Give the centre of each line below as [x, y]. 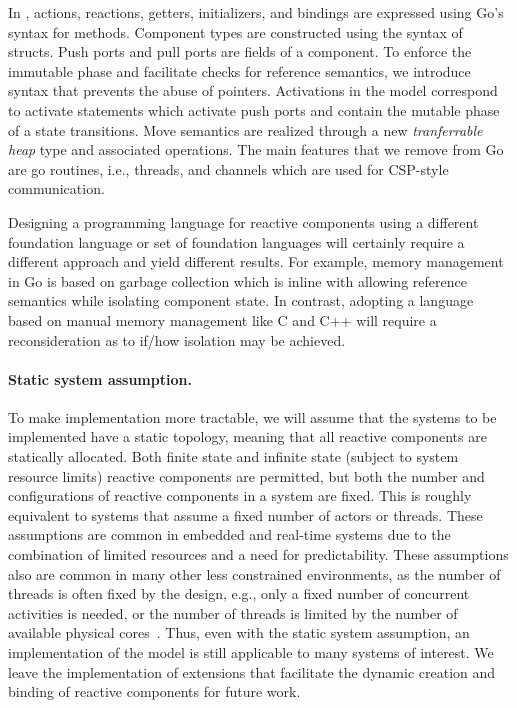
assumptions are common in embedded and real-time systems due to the [229, 534]
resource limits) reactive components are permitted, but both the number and [246, 475]
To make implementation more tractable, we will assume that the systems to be [252, 416]
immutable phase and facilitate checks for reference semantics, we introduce [239, 70]
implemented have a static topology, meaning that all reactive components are [247, 436]
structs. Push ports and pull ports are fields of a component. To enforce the [240, 51]
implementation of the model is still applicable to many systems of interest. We [251, 652]
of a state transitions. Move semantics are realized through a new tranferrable [245, 129]
